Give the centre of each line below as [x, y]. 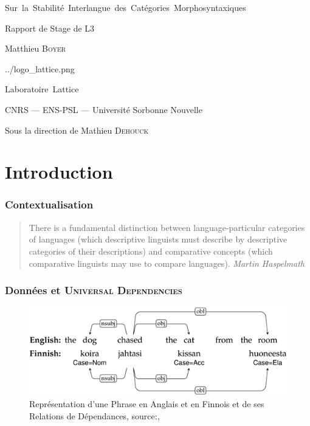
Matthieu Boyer [36, 48]
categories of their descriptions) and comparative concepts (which [151, 251]
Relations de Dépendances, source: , [95, 415]
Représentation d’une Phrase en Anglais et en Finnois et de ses [147, 404]
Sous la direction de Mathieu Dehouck [77, 130]
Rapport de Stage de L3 [50, 28]
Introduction [59, 172]
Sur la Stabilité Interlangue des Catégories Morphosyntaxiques [126, 7]
